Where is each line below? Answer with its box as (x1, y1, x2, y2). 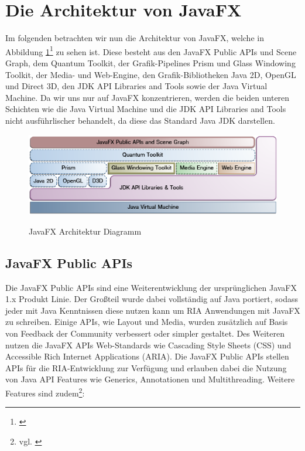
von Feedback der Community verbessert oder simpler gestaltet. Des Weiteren (5, 327, 285, 339)
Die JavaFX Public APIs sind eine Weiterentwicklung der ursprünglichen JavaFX (5, 281, 297, 293)
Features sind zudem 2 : (5, 385, 85, 399)
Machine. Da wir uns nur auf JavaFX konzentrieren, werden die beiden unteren (5, 91, 290, 103)
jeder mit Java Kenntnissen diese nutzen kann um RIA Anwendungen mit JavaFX (5, 304, 300, 316)
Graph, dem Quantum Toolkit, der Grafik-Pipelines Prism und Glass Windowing (5, 56, 296, 69)
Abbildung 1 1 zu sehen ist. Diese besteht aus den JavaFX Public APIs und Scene (5, 43, 297, 57)
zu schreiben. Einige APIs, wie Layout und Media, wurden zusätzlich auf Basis (5, 316, 288, 328)
